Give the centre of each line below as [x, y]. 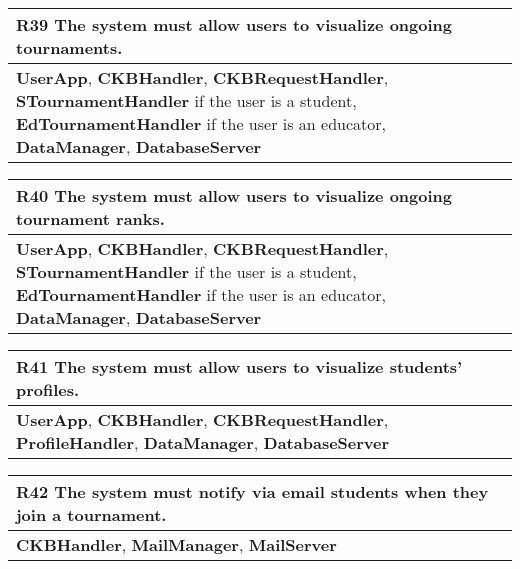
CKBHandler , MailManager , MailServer [176, 544]
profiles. [48, 389]
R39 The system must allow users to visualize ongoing [234, 24]
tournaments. [69, 47]
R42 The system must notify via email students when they [252, 491]
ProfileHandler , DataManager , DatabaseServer [203, 442]
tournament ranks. [90, 218]
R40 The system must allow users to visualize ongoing [234, 195]
